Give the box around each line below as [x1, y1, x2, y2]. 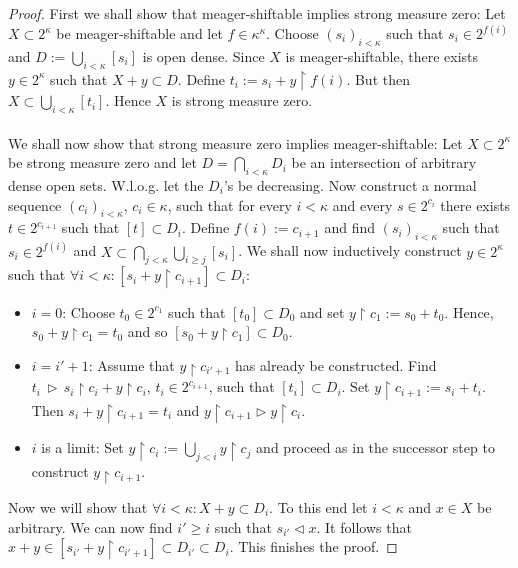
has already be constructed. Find [235, 354, 437, 375]
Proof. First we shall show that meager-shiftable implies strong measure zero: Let [8, 3, 506, 23]
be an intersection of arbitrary [291, 152, 477, 173]
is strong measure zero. [171, 90, 313, 111]
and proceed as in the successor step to [256, 437, 495, 458]
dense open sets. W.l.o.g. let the [8, 174, 204, 195]
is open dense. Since [142, 45, 265, 66]
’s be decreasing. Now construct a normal [223, 174, 477, 195]
